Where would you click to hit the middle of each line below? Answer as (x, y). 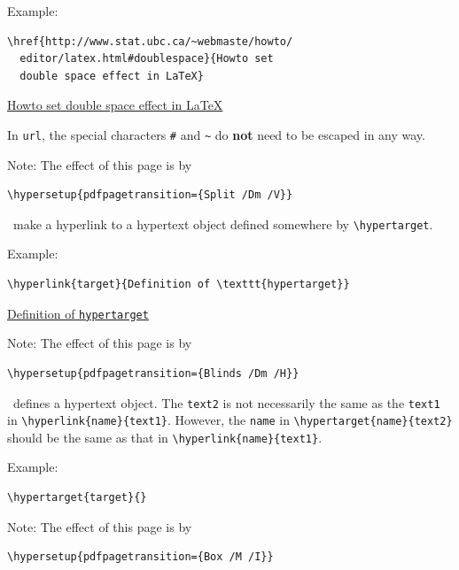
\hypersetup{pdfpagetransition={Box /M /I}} (140, 557)
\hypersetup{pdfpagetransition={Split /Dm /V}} (150, 195)
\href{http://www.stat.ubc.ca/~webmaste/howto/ (150, 41)
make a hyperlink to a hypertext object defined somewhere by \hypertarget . (223, 223)
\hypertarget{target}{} (77, 498)
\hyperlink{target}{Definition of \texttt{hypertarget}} (179, 285)
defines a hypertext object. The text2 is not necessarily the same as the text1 (226, 402)
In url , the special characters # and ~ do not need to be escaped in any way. (216, 134)
